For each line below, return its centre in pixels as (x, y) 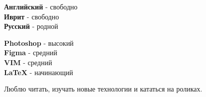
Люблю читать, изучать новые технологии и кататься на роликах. (103, 89)
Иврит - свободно (32, 16)
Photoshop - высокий (39, 43)
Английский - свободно (41, 6)
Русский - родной (31, 26)
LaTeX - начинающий (39, 72)
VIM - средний (28, 62)
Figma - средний (31, 52)
